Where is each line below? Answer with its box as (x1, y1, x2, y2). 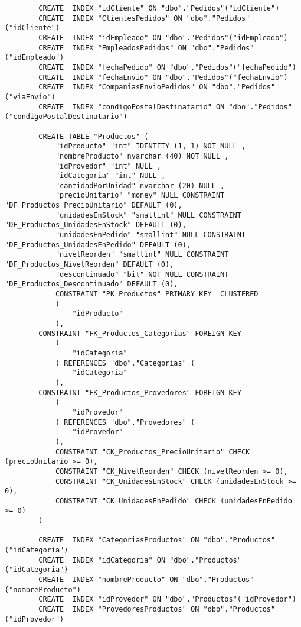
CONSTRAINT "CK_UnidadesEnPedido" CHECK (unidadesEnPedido (55, 496, 292, 505)
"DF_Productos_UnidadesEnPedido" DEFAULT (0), (5, 240, 191, 249)
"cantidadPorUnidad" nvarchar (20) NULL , (55, 181, 225, 190)
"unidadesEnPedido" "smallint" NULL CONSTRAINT (55, 231, 246, 240)
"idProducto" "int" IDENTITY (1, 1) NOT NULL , (55, 142, 246, 151)
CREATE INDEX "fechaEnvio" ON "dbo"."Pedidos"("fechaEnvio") (38, 73, 288, 82)
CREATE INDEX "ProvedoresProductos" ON (38, 605, 199, 614)
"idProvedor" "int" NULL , (55, 161, 161, 170)
